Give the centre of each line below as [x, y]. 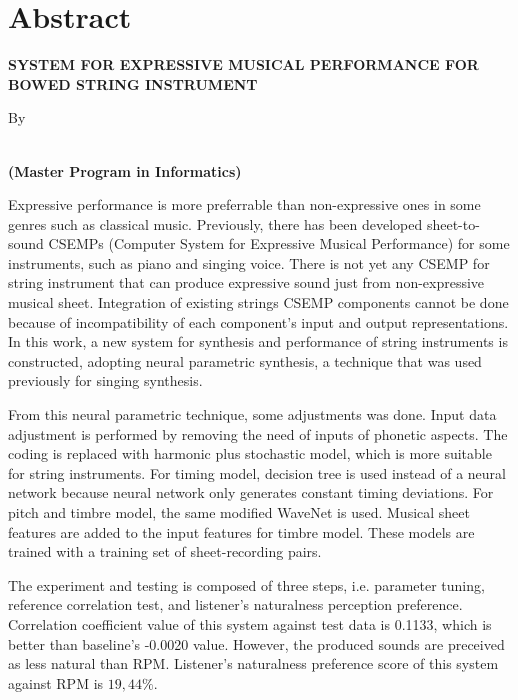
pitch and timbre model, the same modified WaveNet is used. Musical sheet [239, 512]
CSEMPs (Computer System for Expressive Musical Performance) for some [279, 243]
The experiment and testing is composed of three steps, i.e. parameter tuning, [246, 584]
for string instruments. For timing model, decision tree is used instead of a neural [257, 472]
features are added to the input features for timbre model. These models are [241, 531]
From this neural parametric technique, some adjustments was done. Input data [252, 414]
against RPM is [56, 682]
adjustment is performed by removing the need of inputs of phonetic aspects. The [258, 433]
